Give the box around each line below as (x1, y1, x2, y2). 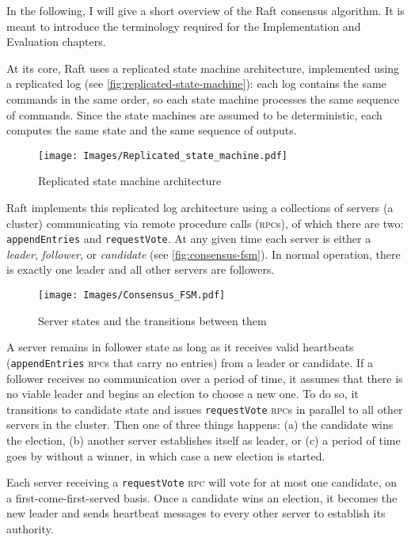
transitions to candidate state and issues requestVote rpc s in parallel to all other (6, 400, 403, 417)
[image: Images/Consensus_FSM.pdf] (38, 290, 226, 301)
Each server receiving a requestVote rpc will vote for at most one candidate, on (6, 474, 398, 491)
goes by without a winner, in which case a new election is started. (6, 447, 325, 464)
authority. (6, 521, 54, 536)
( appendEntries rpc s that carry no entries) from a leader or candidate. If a (6, 354, 373, 370)
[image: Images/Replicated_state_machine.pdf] (38, 150, 287, 161)
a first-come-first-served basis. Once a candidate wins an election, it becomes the (6, 489, 398, 506)
